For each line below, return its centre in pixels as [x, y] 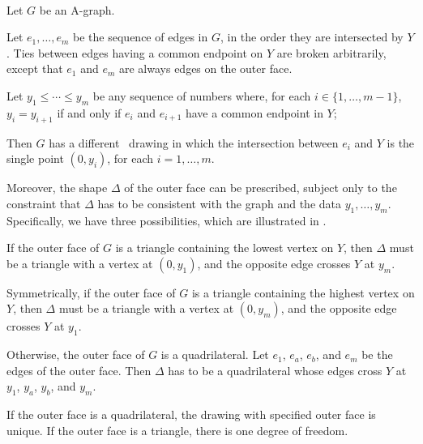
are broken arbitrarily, [331, 52]
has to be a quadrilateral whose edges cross [275, 370]
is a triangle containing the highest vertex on [303, 292]
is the [401, 142]
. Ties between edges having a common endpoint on [135, 52]
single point [35, 158]
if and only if [89, 112]
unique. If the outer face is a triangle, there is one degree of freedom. [177, 430]
